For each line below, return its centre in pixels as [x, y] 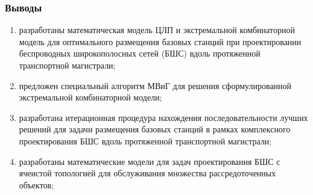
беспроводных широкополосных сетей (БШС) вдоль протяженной [140, 53]
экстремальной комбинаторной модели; [90, 97]
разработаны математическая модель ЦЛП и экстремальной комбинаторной [157, 30]
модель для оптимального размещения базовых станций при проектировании [160, 41]
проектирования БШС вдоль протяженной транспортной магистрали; [145, 141]
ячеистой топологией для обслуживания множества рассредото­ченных [147, 173]
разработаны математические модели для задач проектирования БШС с [150, 161]
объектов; [36, 184]
